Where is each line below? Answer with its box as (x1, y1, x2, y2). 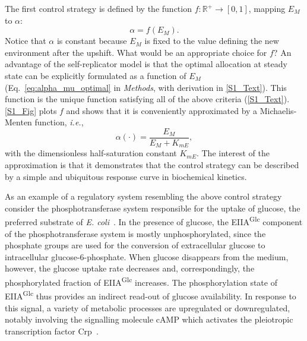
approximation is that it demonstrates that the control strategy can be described (5, 159, 299, 171)
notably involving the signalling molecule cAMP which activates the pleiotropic (5, 313, 293, 326)
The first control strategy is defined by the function (5, 2, 192, 14)
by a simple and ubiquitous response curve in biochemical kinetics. (5, 170, 247, 182)
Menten (5, 116, 32, 128)
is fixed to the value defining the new (144, 34, 279, 47)
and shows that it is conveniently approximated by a (66, 104, 258, 116)
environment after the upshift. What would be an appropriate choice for (5, 46, 267, 58)
